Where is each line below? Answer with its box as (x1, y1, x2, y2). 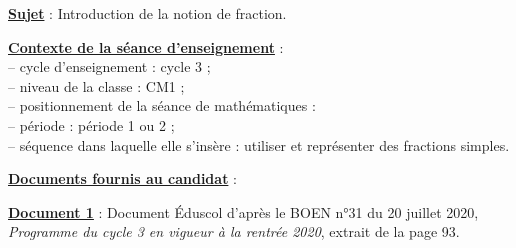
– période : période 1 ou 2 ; (8, 114, 175, 135)
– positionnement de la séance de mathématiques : (8, 95, 316, 116)
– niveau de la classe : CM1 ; (8, 75, 185, 96)
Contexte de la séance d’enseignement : (8, 36, 284, 57)
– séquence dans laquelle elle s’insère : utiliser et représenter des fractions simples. (8, 134, 510, 155)
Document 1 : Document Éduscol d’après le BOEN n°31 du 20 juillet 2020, (8, 201, 479, 222)
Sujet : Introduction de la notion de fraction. (8, 3, 287, 23)
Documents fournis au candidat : (8, 168, 237, 189)
